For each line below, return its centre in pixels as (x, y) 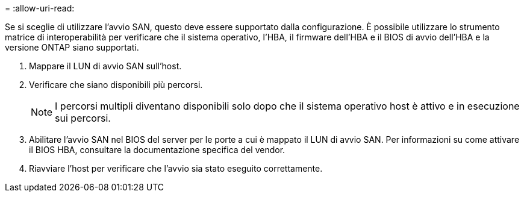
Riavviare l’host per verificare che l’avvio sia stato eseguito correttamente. (176, 168)
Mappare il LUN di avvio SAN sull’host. (105, 66)
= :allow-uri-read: (40, 8)
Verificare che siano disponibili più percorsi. (116, 85)
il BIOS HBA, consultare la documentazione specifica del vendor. (157, 150)
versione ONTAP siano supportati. (72, 47)
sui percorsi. (83, 118)
